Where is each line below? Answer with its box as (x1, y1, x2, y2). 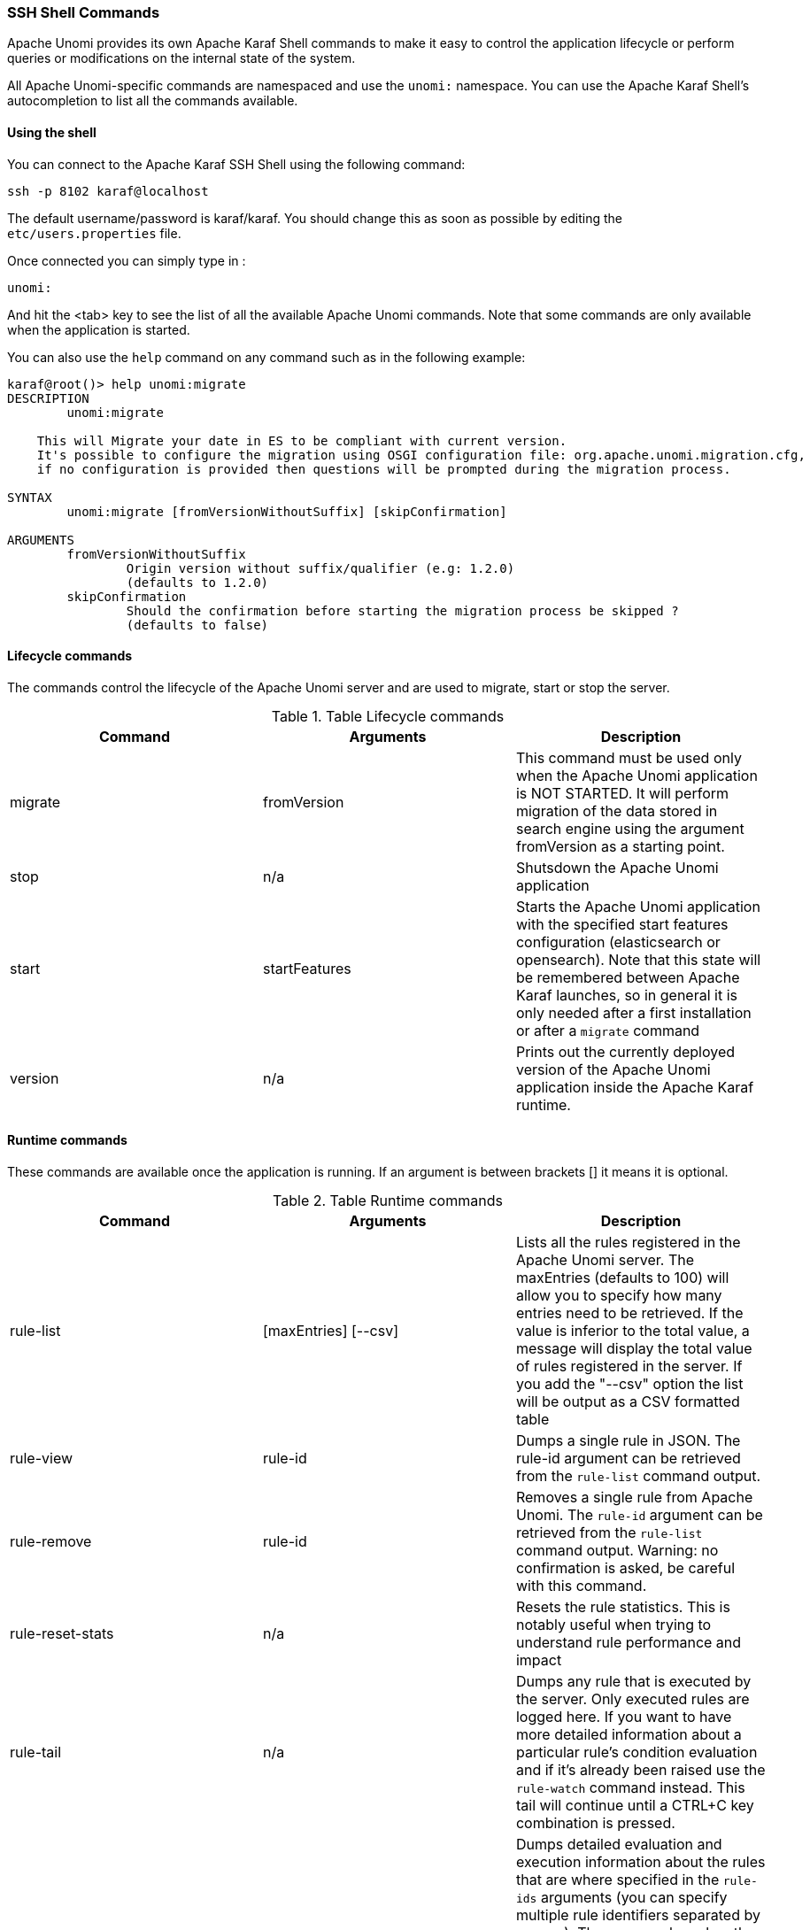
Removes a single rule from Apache (515, 1488, 753, 1507)
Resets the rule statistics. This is (515, 1598, 730, 1617)
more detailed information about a (515, 1725, 742, 1744)
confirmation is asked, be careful (515, 1559, 736, 1578)
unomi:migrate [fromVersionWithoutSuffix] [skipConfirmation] (66, 504, 507, 519)
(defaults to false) (126, 617, 269, 632)
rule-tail (10, 1743, 62, 1762)
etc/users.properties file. (7, 225, 181, 241)
